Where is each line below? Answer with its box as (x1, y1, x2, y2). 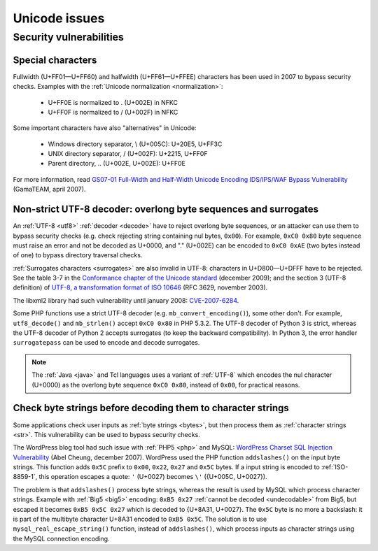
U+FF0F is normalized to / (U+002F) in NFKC (48, 108, 178, 116)
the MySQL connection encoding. (13, 534, 110, 543)
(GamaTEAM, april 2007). (13, 185, 86, 194)
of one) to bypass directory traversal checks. (13, 251, 143, 259)
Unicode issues (13, 10, 105, 26)
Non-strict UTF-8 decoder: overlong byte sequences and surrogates (13, 203, 318, 215)
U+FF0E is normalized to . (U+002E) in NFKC (48, 98, 178, 106)
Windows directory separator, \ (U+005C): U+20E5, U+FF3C (48, 140, 223, 148)
